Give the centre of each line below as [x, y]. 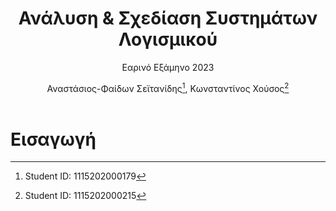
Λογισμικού [168, 39]
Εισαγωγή [53, 139]
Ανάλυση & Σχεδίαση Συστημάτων [168, 18]
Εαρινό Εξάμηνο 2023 [168, 67]
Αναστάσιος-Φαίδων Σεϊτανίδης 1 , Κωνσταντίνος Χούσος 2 [168, 87]
